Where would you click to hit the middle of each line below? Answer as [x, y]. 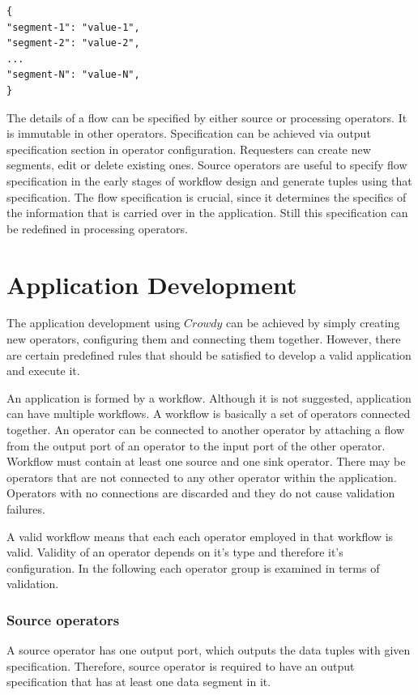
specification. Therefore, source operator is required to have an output [181, 665]
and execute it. [43, 371]
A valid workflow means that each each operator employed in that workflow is [200, 536]
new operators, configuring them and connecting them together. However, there [204, 339]
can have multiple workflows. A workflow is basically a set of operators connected [209, 414]
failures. [26, 508]
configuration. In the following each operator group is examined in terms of [193, 567]
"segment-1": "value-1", [73, 27]
